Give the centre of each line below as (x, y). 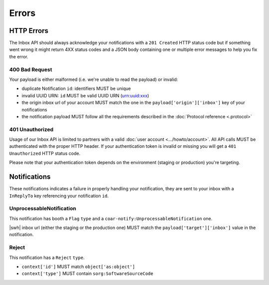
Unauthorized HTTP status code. (45, 153)
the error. (19, 56)
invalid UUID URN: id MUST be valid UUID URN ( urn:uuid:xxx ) (85, 95)
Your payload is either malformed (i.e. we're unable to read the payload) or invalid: (94, 79)
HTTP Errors (29, 31)
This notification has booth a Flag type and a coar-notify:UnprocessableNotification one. (111, 218)
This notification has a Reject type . (47, 258)
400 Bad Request (31, 69)
